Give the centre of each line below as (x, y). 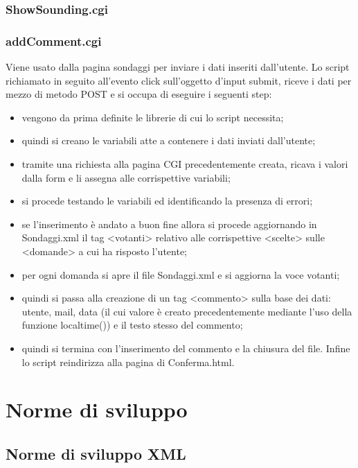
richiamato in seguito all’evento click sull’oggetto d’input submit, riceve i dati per (179, 80)
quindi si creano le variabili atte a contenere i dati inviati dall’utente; (169, 140)
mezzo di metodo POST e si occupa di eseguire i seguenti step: (139, 94)
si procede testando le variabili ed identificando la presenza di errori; (167, 201)
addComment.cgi (54, 41)
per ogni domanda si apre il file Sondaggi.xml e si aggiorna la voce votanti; (181, 274)
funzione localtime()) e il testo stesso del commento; (132, 325)
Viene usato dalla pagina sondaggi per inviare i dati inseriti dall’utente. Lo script (178, 67)
